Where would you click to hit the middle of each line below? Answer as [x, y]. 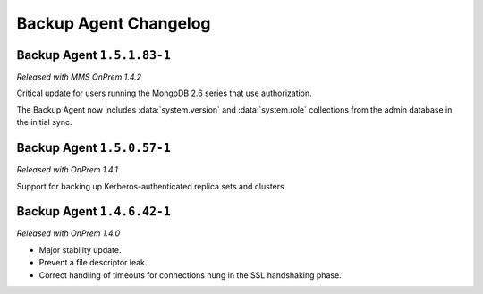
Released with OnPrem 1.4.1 [67, 170]
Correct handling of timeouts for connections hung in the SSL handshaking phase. [190, 275]
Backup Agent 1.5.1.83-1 [94, 55]
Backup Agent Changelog [114, 23]
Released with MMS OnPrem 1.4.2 [79, 77]
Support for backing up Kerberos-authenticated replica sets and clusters [151, 186]
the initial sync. [44, 122]
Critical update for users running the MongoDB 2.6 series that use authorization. [164, 93]
